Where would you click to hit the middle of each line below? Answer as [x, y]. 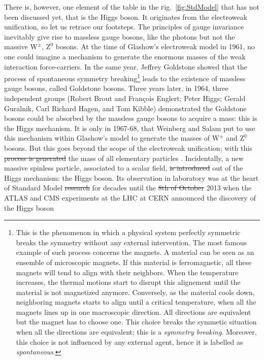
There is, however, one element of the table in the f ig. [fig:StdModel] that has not [132, 7]
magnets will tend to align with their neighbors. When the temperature [127, 272]
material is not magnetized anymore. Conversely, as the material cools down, [135, 292]
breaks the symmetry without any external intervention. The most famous [131, 242]
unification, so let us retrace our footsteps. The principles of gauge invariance [124, 27]
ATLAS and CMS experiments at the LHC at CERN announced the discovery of [130, 197]
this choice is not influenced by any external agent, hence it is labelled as [129, 341]
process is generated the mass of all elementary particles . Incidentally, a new [124, 158]
